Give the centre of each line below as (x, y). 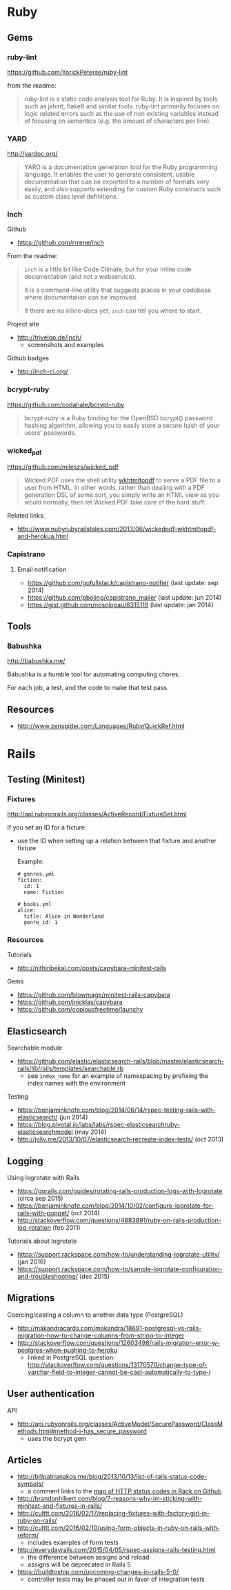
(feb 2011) (67, 1227)
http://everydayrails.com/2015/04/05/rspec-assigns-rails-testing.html (116, 1550)
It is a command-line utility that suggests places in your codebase (118, 290)
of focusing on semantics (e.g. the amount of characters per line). (118, 121)
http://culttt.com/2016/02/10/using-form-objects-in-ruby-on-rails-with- (119, 1528)
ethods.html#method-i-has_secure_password (82, 1431)
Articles (25, 1460)
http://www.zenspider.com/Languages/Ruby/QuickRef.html (101, 726)
